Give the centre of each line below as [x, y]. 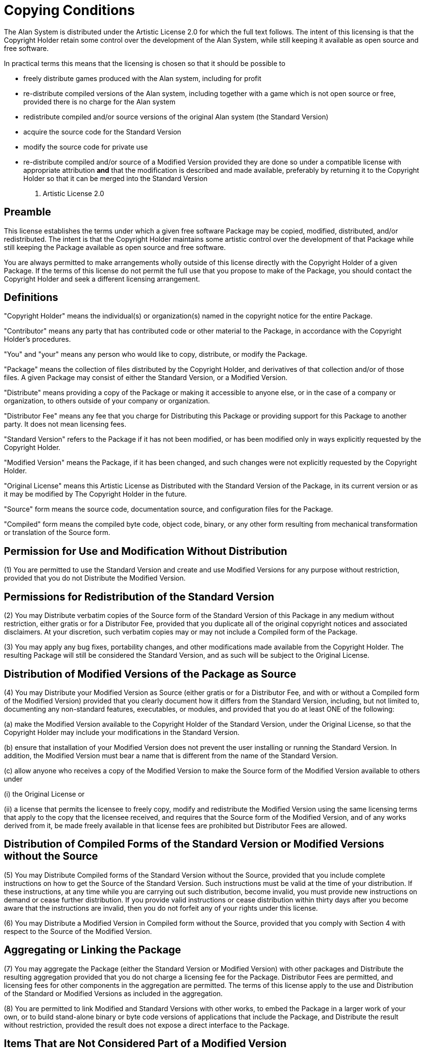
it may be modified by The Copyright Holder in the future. [95, 494]
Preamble [28, 212]
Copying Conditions [69, 10]
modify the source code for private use [86, 147]
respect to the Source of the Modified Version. [78, 931]
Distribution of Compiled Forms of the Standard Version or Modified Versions [194, 844]
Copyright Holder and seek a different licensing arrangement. [102, 279]
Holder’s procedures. [37, 339]
